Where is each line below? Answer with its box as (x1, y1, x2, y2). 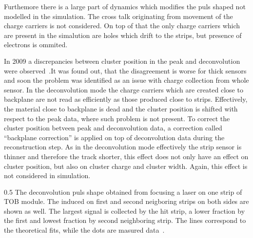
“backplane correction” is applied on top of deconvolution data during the (4, 132, 225, 142)
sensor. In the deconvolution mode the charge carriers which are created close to (4, 84, 243, 94)
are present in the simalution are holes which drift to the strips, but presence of (4, 30, 242, 40)
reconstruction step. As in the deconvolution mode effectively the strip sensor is (4, 142, 242, 152)
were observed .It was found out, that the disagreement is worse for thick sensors (4, 65, 247, 75)
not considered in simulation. (4, 170, 91, 181)
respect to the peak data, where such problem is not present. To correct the (4, 113, 230, 123)
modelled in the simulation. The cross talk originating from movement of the (4, 11, 233, 21)
